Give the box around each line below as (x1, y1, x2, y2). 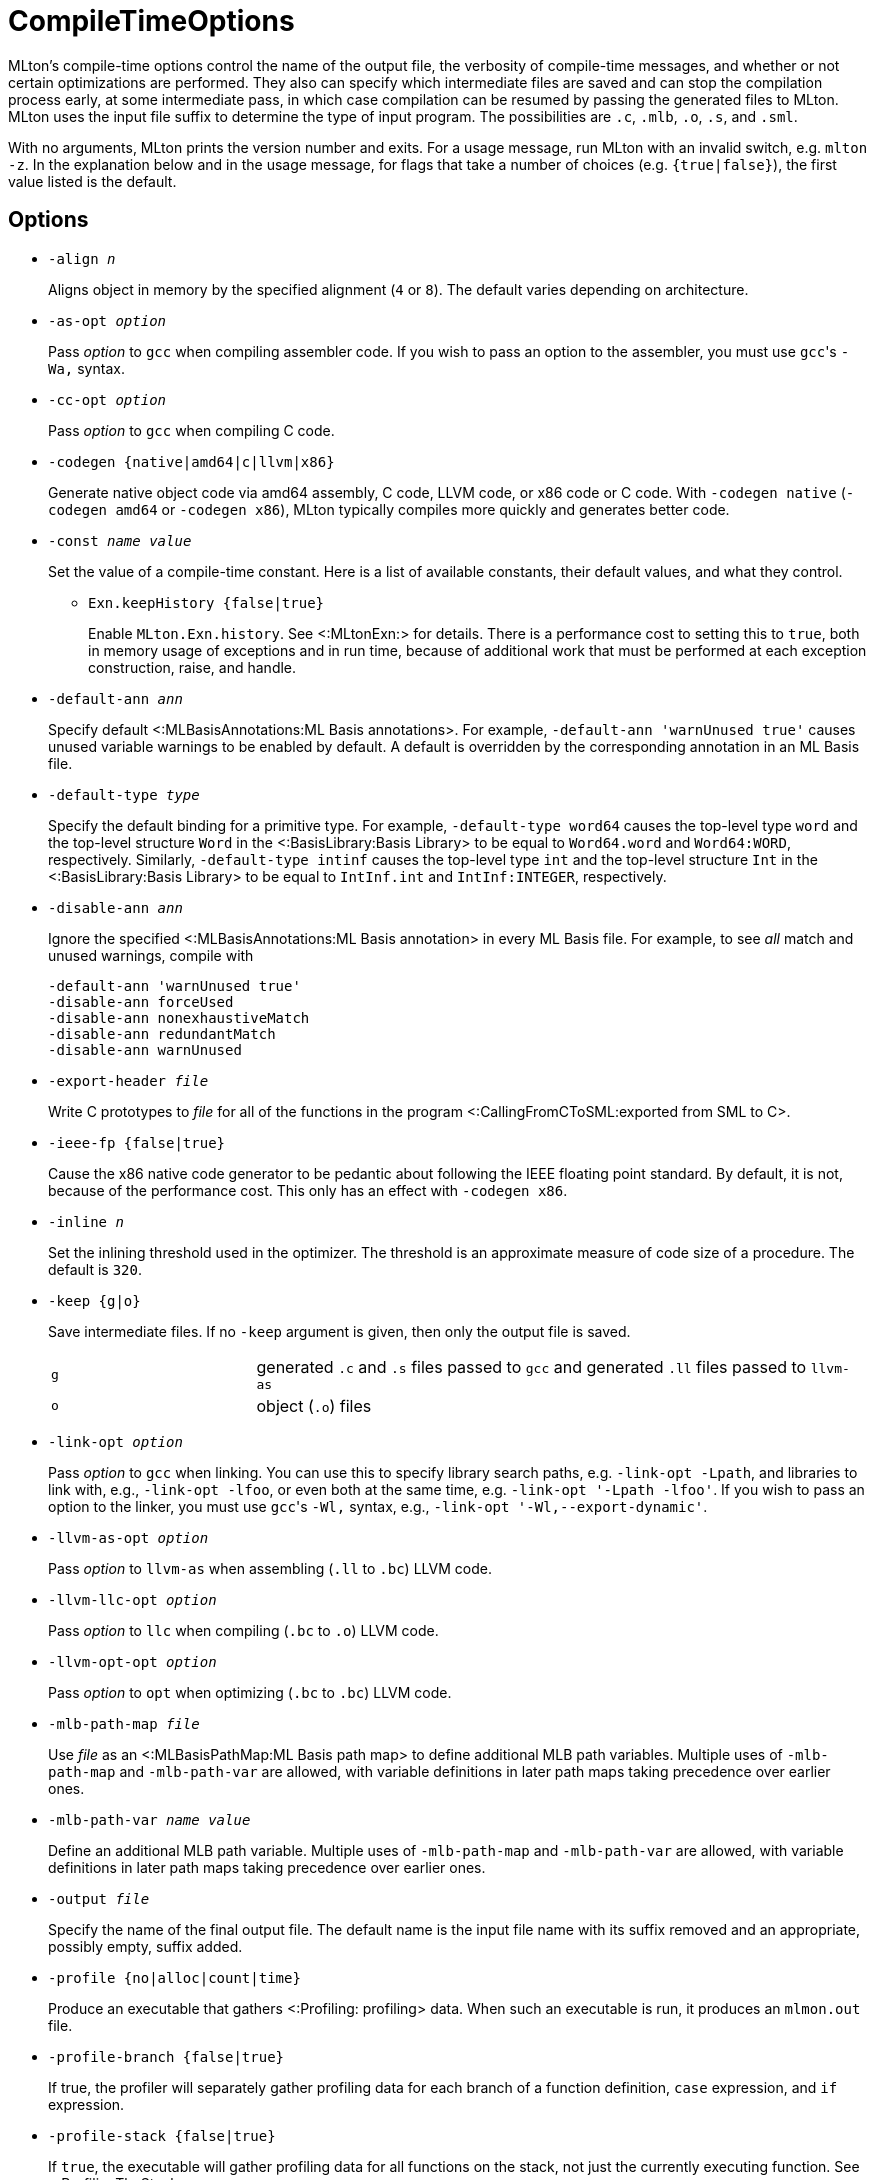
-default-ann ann (48, 690, 183, 707)
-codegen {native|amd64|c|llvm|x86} (48, 453, 335, 470)
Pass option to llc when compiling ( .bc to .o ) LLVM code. (48, 1621, 439, 1639)
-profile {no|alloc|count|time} (48, 1969, 301, 1986)
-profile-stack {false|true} (48, 2127, 276, 2144)
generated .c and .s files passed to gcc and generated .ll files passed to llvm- (256, 1356, 850, 1377)
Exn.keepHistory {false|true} (88, 594, 325, 611)
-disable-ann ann (48, 899, 183, 916)
